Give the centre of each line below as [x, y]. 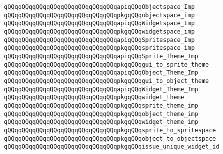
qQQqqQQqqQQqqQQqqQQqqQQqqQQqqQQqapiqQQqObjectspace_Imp [99, 7]
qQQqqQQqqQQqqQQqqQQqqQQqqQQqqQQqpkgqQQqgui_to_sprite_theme [107, 64]
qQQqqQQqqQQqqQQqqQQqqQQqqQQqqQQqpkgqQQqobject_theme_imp [101, 114]
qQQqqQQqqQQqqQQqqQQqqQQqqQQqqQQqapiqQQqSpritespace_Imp [99, 40]
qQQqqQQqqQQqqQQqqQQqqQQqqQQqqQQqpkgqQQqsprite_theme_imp [101, 105]
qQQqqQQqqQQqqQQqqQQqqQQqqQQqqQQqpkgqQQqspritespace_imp [99, 48]
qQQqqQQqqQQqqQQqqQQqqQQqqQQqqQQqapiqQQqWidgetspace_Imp [99, 23]
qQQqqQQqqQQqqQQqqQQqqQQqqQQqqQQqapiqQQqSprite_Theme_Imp [101, 56]
